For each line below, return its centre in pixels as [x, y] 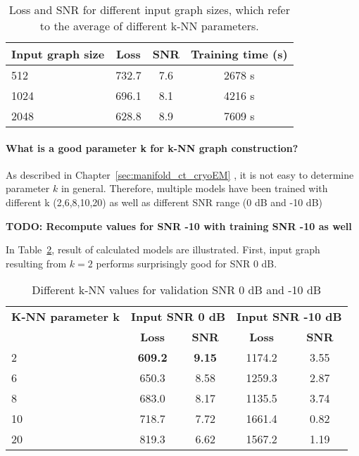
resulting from [36, 263]
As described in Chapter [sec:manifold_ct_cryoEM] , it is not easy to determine [180, 174]
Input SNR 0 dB [178, 317]
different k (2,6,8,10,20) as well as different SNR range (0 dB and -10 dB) [164, 202]
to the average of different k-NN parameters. [149, 26]
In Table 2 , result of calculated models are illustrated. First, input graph [163, 249]
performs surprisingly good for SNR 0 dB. [187, 263]
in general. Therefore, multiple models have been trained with [194, 188]
